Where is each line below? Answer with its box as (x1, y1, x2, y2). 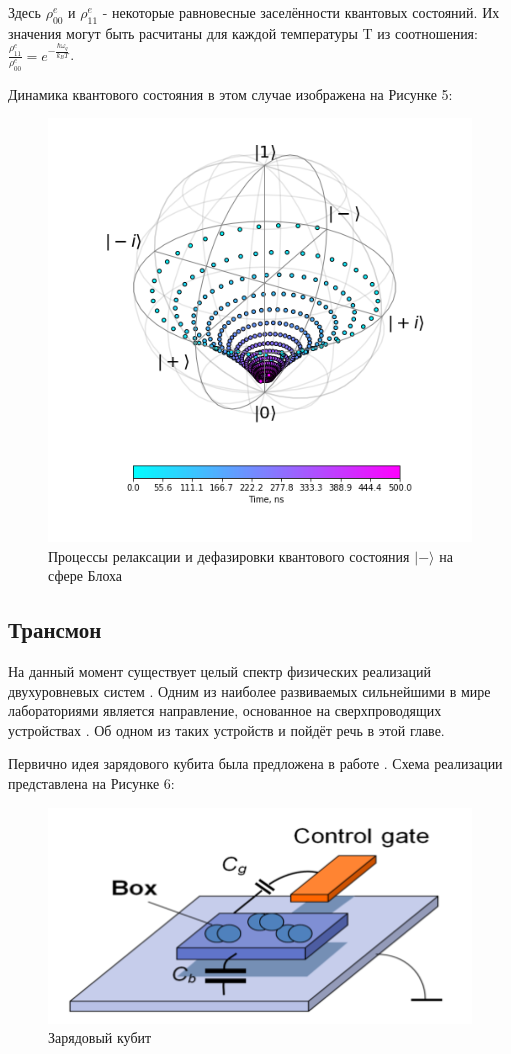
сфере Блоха (48, 565, 123, 586)
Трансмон (8, 614, 102, 645)
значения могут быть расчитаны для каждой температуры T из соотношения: (8, 22, 478, 43)
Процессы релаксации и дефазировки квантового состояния (48, 545, 410, 566)
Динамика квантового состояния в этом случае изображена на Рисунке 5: (8, 83, 453, 104)
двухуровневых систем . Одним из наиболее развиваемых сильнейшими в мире (8, 680, 491, 701)
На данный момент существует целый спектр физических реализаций (8, 661, 431, 682)
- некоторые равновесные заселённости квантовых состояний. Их (102, 2, 500, 22)
